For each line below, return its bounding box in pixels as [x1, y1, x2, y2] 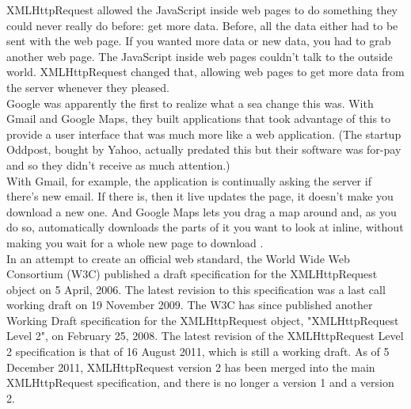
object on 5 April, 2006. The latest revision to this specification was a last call [6, 281, 386, 297]
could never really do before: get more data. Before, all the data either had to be [6, 17, 398, 33]
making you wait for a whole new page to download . [6, 234, 264, 250]
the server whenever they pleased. [6, 78, 169, 95]
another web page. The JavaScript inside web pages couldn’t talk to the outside [6, 48, 393, 64]
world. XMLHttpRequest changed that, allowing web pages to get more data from [6, 63, 405, 80]
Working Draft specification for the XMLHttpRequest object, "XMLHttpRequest [6, 312, 399, 328]
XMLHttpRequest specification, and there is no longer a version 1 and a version [6, 374, 394, 391]
